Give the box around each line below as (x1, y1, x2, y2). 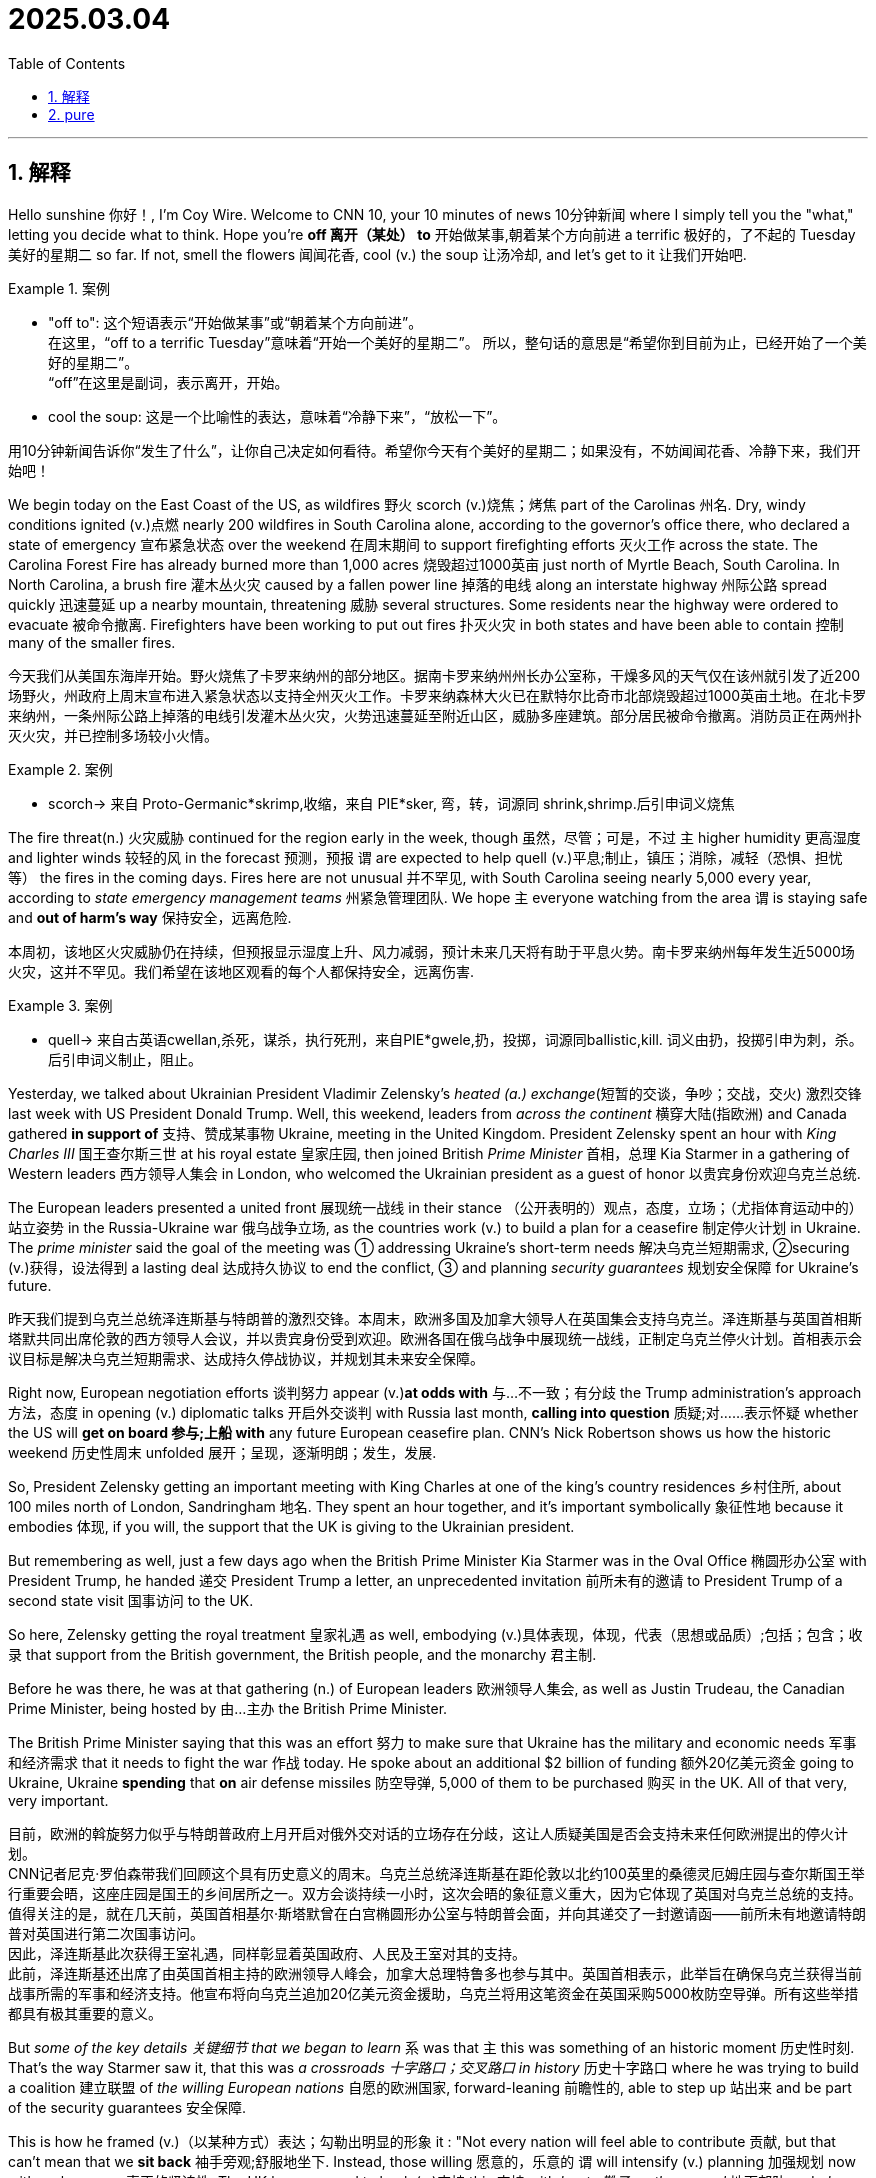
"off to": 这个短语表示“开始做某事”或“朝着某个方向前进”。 (48, 313, 423, 331)
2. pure (48, 105, 95, 123)
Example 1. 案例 (8, 279, 110, 297)
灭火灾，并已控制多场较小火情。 (8, 726, 218, 744)
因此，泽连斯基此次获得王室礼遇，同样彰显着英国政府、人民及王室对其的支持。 (8, 1944, 526, 1962)
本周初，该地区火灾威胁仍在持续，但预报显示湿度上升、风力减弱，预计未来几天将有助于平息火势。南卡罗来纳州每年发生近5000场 (8, 942, 855, 960)
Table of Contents (8, 54, 126, 72)
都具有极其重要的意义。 (8, 2004, 162, 2022)
